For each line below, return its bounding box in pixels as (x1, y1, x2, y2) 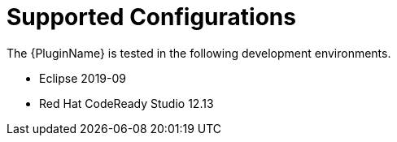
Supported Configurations (7, 3, 296, 31)
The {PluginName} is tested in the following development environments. (7, 45, 391, 60)
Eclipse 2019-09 (39, 71, 126, 85)
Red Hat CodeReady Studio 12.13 (39, 96, 214, 110)
